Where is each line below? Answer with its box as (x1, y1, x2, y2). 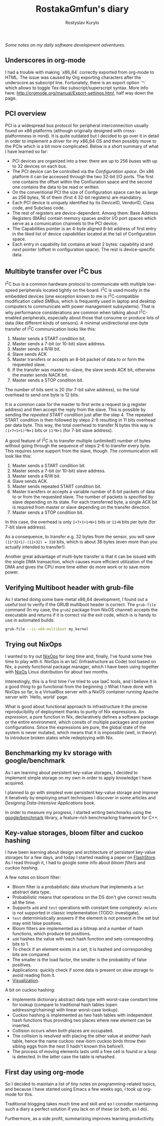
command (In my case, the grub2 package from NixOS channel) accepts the (5, 607, 158, 613)
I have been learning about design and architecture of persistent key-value (5, 849, 156, 855)
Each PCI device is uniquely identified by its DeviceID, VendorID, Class (12, 199, 154, 205)
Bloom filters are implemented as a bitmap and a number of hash (12, 926, 143, 932)
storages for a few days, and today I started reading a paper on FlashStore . (5, 855, 157, 861)
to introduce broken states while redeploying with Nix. (5, 735, 114, 741)
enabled (5, 315, 22, 320)
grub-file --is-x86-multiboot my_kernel (5, 627, 89, 632)
